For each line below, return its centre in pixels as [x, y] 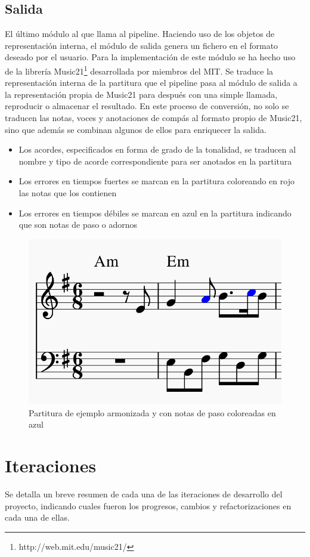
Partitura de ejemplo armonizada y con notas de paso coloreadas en [152, 412]
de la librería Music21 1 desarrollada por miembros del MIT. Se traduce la [139, 70]
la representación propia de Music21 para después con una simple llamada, [141, 94]
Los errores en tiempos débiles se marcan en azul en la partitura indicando [155, 213]
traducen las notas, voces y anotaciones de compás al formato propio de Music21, [154, 118]
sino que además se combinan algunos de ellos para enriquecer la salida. [136, 129]
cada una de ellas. [37, 517]
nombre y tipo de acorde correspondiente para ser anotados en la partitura [155, 161]
